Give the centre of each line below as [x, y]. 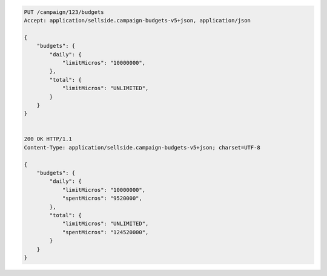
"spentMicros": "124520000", [105, 232]
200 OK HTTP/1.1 [48, 139]
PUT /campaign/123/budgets [64, 12]
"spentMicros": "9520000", [102, 199]
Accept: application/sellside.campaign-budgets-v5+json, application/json [137, 20]
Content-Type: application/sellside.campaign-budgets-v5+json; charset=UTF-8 [142, 147]
